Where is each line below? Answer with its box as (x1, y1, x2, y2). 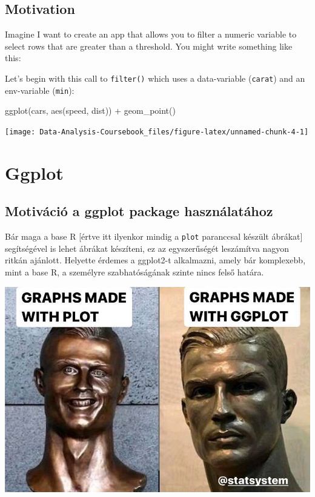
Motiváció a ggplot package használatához (5, 202, 273, 220)
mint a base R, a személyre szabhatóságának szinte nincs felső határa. (5, 265, 264, 278)
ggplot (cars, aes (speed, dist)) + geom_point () (5, 104, 176, 117)
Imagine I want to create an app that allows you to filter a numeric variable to (5, 28, 297, 41)
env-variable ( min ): (5, 84, 75, 96)
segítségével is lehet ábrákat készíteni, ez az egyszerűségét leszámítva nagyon (5, 242, 290, 254)
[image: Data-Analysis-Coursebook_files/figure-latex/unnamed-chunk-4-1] (5, 127, 309, 136)
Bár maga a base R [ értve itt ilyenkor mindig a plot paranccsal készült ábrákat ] (5, 230, 303, 243)
